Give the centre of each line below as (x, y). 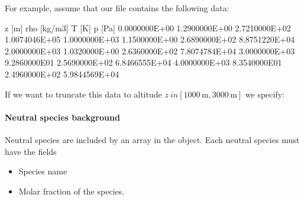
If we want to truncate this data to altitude (83, 94)
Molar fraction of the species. (72, 191)
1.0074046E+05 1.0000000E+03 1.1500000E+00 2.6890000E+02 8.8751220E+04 (150, 39)
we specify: (265, 94)
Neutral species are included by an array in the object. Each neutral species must (152, 139)
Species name (43, 171)
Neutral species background (62, 117)
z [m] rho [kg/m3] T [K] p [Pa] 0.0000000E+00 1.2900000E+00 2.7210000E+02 (148, 27)
